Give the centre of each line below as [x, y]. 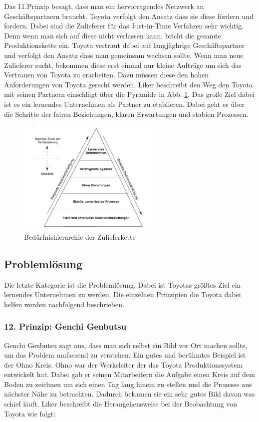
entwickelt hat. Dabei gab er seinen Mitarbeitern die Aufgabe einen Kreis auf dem [129, 374]
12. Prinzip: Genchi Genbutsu [65, 326]
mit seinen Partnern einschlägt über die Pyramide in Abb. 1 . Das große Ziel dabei [129, 94]
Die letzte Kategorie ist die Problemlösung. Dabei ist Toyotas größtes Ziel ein [123, 284]
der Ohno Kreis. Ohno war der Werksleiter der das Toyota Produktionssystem [124, 364]
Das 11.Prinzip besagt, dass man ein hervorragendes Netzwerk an [104, 6]
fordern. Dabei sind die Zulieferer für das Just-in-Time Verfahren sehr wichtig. [124, 26]
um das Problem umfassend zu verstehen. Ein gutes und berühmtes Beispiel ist [125, 355]
